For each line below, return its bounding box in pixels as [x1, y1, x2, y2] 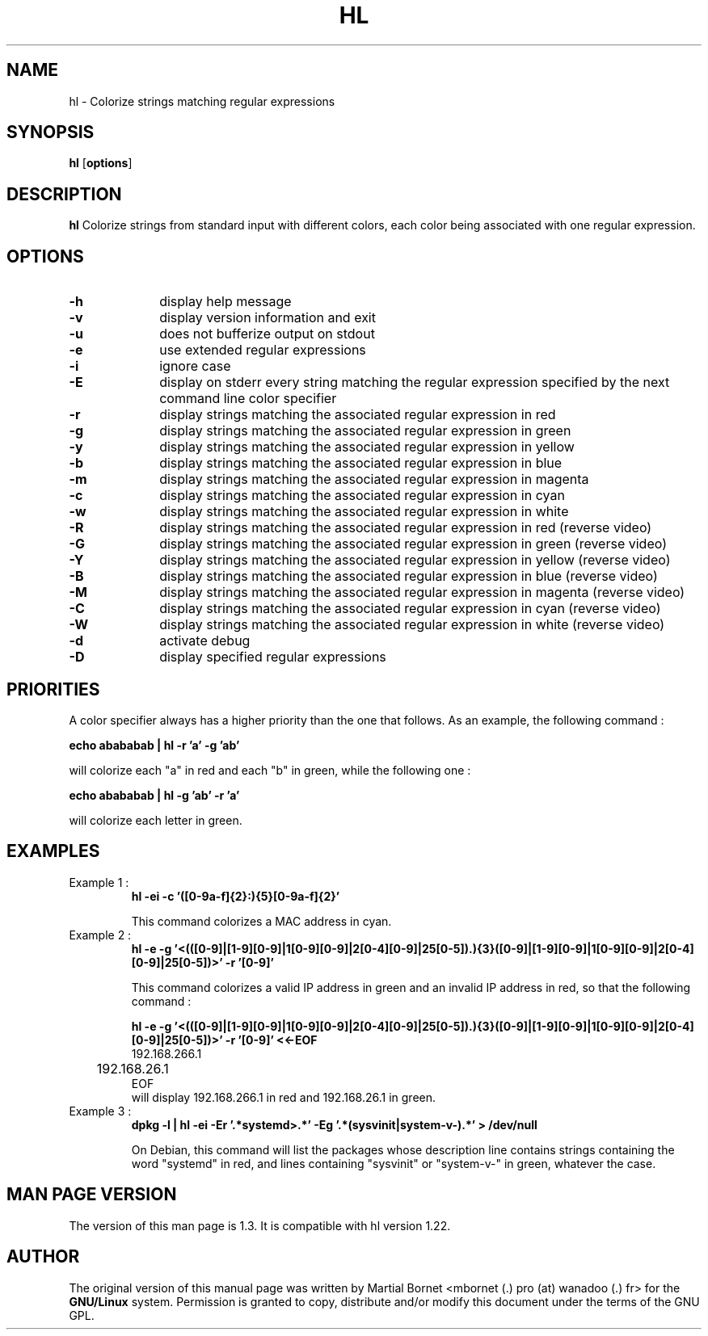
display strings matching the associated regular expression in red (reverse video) [159, 519, 652, 536]
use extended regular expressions [159, 342, 366, 359]
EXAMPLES [6, 841, 100, 862]
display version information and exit [159, 309, 376, 326]
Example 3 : [69, 1103, 132, 1118]
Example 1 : [69, 875, 129, 889]
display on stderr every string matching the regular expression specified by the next [159, 374, 670, 391]
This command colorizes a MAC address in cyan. [131, 914, 392, 928]
